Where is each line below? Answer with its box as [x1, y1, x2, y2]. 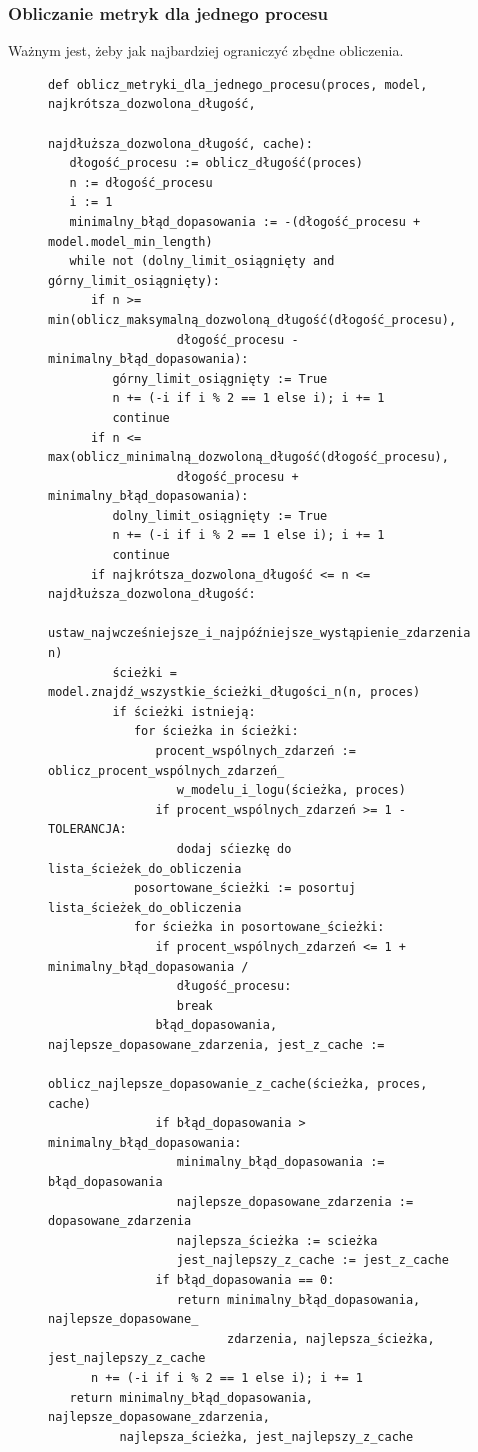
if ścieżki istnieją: [112, 704, 256, 719]
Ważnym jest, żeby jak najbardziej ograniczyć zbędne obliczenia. [8, 40, 404, 61]
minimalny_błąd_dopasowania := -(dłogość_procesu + [69, 214, 421, 229]
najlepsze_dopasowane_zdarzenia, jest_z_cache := [48, 1037, 385, 1052]
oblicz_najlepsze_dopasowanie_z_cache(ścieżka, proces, [48, 1077, 428, 1092]
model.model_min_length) [48, 234, 213, 249]
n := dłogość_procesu [69, 175, 213, 190]
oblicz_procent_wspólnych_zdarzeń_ [48, 763, 285, 778]
